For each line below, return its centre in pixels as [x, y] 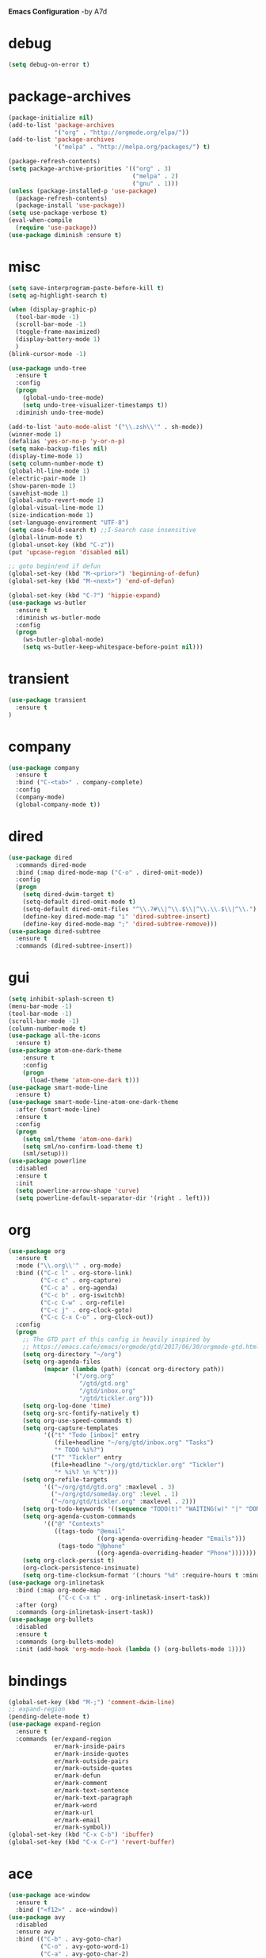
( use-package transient [47, 700]
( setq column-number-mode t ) [56, 464]
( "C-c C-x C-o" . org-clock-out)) [97, 1317]
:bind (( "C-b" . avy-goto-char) [69, 1939]
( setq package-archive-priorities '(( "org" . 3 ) [90, 169]
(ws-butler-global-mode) [63, 640]
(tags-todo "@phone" [92, 1546]
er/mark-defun [78, 1776]
